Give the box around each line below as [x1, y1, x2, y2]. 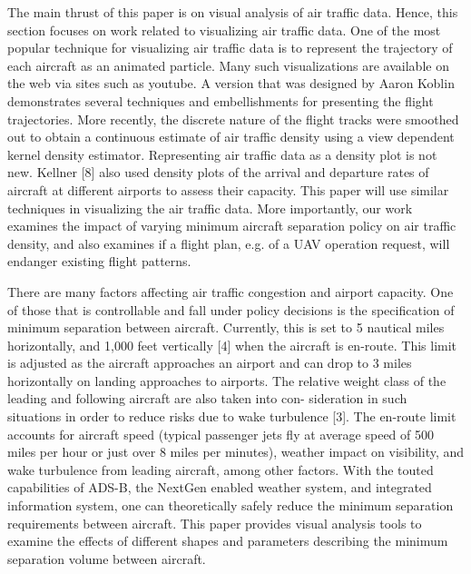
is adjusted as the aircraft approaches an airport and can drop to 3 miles [7, 353, 412, 372]
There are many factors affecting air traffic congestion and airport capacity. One [7, 282, 454, 301]
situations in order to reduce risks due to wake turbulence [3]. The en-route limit [7, 407, 456, 426]
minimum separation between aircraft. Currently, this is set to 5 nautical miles [7, 318, 445, 337]
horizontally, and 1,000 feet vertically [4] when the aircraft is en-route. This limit [7, 335, 457, 354]
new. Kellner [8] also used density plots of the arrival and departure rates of [7, 163, 429, 182]
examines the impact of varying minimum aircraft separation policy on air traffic [7, 216, 456, 235]
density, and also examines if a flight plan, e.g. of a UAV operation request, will [7, 233, 450, 252]
